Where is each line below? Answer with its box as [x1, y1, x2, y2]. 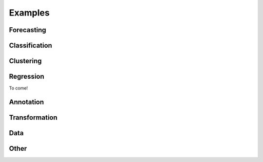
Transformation [9, 113, 58, 122]
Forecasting [9, 26, 46, 34]
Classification [9, 41, 52, 50]
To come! [9, 85, 28, 91]
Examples [9, 7, 50, 18]
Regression [9, 72, 45, 81]
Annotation [9, 98, 44, 106]
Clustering [9, 57, 42, 65]
